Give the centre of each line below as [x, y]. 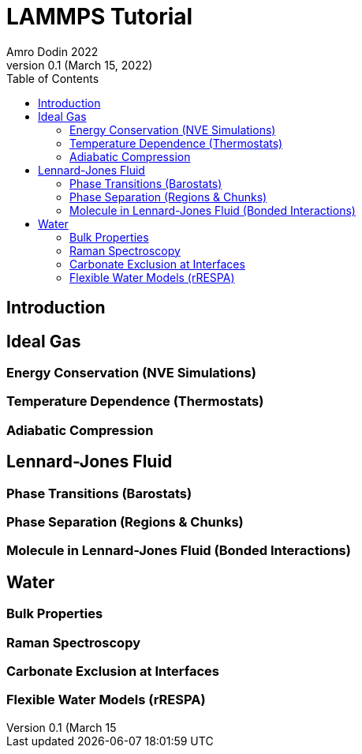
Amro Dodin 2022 [52, 51]
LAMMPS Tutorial [100, 17]
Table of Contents [53, 78]
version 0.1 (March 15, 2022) [80, 65]
